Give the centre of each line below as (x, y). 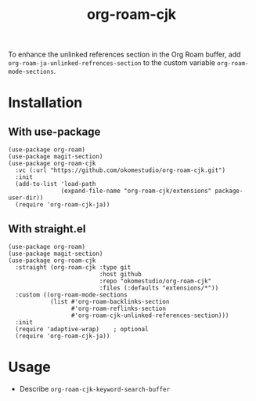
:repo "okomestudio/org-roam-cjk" (155, 281)
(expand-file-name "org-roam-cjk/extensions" (136, 191)
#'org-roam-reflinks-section (119, 308)
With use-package (54, 131)
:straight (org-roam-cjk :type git (73, 268)
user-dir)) (26, 198)
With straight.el (47, 229)
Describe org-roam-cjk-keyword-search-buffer (95, 388)
